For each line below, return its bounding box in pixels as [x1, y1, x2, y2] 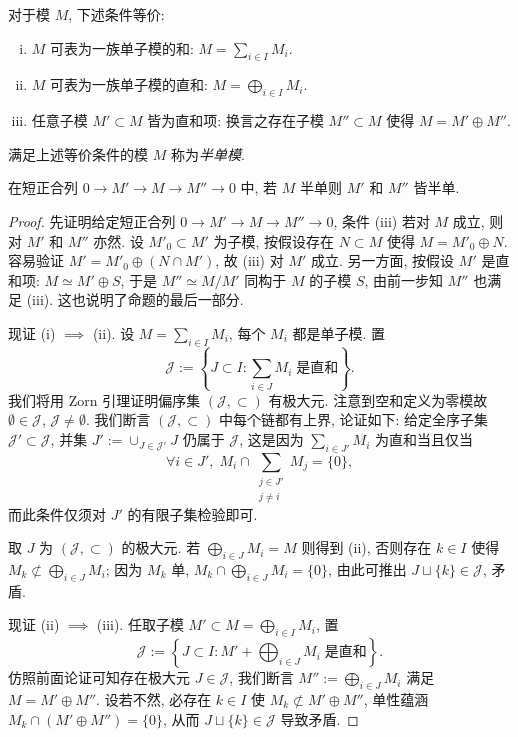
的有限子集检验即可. [127, 503, 258, 524]
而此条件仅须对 [8, 503, 106, 524]
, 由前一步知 [364, 269, 444, 290]
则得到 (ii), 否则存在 [301, 537, 432, 558]
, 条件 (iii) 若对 [333, 210, 430, 231]
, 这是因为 [239, 429, 304, 450]
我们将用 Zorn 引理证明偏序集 [8, 389, 201, 410]
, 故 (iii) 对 [215, 250, 284, 271]
